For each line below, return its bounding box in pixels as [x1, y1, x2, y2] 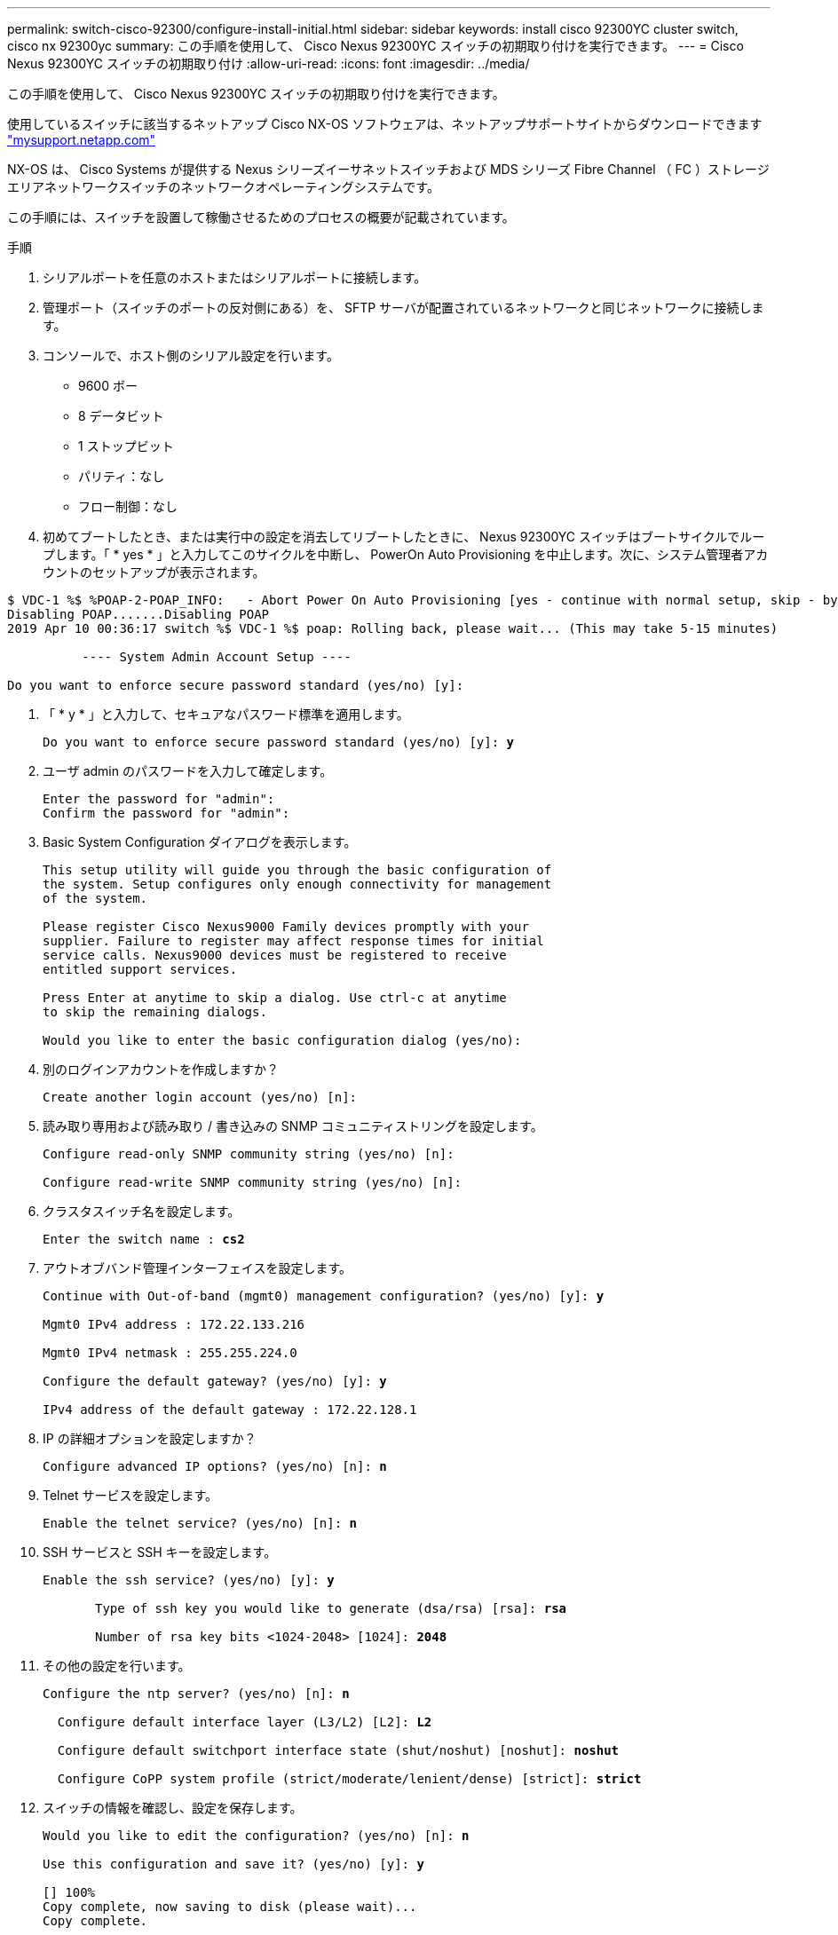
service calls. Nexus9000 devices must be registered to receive [43, 948, 507, 962]
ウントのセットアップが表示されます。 [43, 565, 265, 580]
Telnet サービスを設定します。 [43, 1488, 218, 1503]
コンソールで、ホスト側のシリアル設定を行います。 [43, 348, 339, 363]
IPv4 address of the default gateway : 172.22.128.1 [43, 1402, 417, 1417]
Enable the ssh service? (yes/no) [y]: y [43, 1573, 335, 1587]
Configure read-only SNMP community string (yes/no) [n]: [43, 1147, 455, 1161]
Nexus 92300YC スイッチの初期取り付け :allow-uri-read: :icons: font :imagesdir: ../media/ [7, 56, 530, 71]
